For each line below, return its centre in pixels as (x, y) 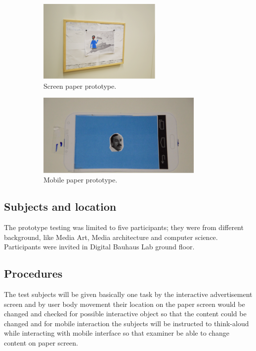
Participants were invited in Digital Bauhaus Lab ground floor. (99, 247)
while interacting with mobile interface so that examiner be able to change (117, 333)
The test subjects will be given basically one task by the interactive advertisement (128, 294)
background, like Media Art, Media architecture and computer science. (111, 237)
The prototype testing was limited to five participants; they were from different (124, 227)
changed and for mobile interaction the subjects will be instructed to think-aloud (127, 323)
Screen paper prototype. (80, 86)
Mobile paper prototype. (81, 180)
